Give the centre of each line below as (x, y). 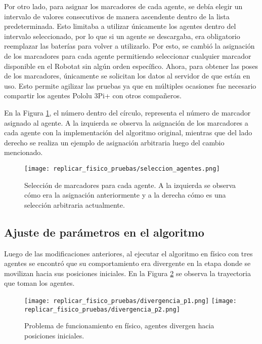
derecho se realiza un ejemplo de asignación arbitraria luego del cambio (114, 142)
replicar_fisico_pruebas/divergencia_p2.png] (102, 309)
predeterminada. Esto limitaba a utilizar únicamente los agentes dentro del (120, 26)
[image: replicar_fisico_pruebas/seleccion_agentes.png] (122, 168)
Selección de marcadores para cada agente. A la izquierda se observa (130, 185)
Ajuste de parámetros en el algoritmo (104, 232)
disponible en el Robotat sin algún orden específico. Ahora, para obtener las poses (131, 66)
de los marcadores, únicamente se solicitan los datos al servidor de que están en (127, 76)
